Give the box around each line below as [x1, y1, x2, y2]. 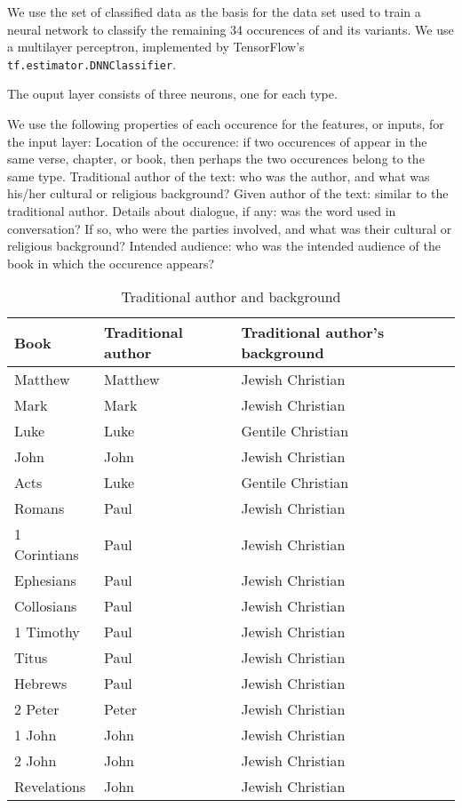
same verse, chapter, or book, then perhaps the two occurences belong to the [7, 149, 425, 168]
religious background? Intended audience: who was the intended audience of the [7, 236, 441, 255]
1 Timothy [14, 621, 80, 643]
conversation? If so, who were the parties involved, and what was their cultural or [7, 219, 452, 237]
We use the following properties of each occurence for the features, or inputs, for [7, 115, 444, 133]
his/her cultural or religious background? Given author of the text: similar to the [7, 184, 449, 203]
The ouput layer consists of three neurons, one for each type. [7, 84, 338, 103]
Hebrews [14, 673, 68, 694]
